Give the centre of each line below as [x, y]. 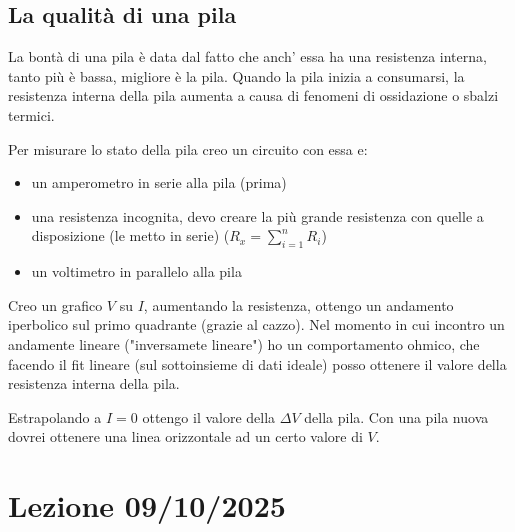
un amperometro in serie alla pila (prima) [159, 182]
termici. [31, 114]
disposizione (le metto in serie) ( [130, 235]
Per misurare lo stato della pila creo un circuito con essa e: [188, 148]
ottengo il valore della [209, 416]
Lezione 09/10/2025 [147, 505]
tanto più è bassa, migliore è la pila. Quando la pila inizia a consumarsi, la [236, 75]
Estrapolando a [55, 416]
